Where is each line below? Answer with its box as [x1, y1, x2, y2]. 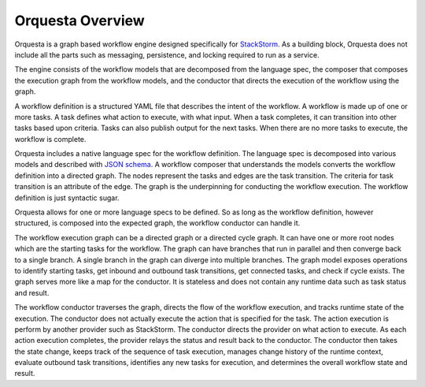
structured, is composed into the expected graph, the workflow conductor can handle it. [14, 218, 301, 228]
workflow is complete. [14, 134, 87, 143]
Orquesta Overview [14, 12, 145, 29]
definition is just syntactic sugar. [14, 193, 120, 203]
